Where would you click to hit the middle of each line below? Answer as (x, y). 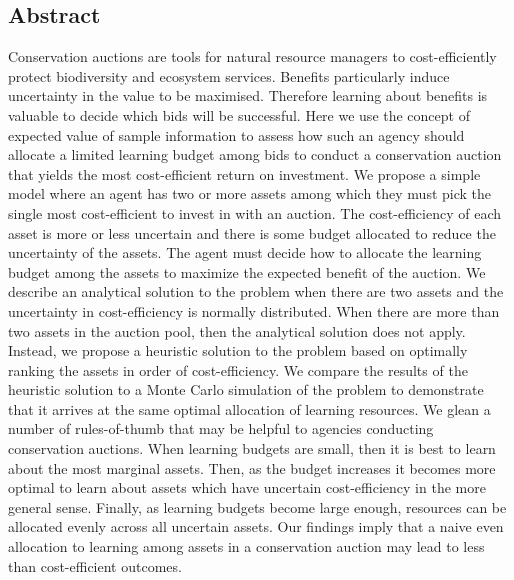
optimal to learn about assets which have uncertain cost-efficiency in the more (247, 487)
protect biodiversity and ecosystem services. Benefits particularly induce (229, 75)
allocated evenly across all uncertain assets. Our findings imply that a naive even (256, 526)
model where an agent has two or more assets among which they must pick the (250, 193)
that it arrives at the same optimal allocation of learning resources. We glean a (249, 408)
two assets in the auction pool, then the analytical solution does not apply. (237, 330)
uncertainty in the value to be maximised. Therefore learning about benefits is (248, 95)
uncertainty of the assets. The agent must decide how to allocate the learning (245, 252)
